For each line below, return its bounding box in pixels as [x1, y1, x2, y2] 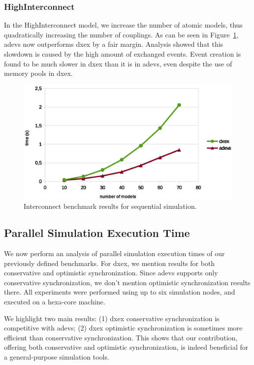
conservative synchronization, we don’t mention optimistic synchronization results [4, 277, 251, 287]
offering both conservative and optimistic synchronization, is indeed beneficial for [4, 342, 249, 352]
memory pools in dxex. [4, 68, 73, 78]
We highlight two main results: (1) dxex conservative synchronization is [4, 313, 220, 323]
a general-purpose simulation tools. [4, 351, 109, 362]
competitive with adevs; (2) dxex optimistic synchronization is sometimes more [4, 323, 243, 333]
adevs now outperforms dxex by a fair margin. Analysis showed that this [4, 39, 223, 49]
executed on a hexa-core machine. [4, 297, 105, 307]
